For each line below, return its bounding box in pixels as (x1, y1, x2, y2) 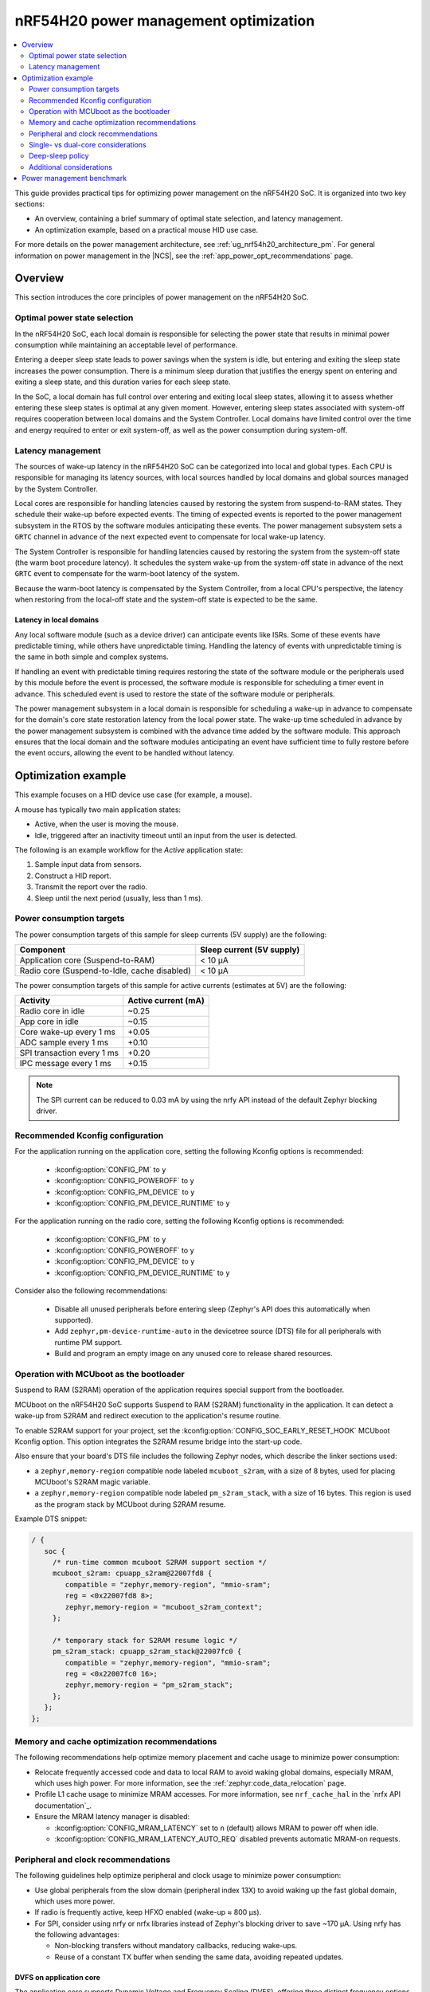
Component (19, 944, 66, 955)
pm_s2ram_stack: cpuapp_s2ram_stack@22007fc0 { (52, 1647, 242, 1657)
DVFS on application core (14, 1972, 101, 1982)
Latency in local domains (14, 615, 100, 625)
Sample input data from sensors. (34, 860, 143, 869)
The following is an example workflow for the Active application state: (14, 845, 243, 854)
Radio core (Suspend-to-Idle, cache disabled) (19, 965, 191, 976)
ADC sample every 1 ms (19, 1037, 109, 1048)
